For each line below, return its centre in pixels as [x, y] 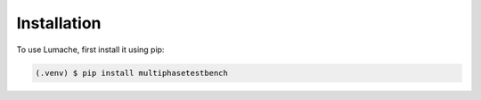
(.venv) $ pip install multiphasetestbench [132, 73]
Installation [59, 23]
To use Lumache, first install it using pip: [90, 50]
